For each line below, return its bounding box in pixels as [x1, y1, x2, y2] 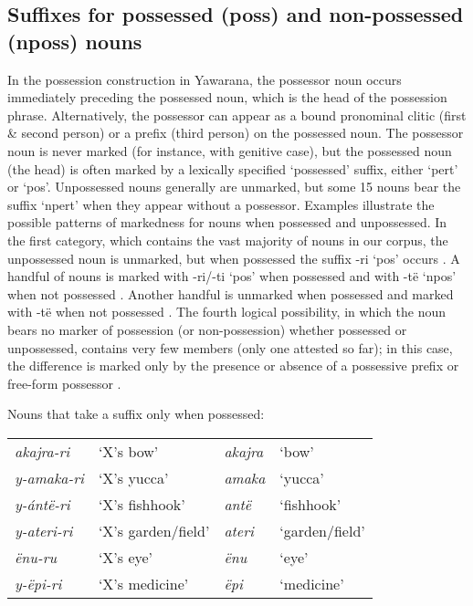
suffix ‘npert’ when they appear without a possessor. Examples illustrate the [7, 194, 435, 214]
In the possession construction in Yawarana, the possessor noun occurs [7, 69, 402, 89]
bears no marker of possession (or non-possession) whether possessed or [7, 319, 407, 339]
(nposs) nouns [7, 26, 142, 55]
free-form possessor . [7, 373, 121, 392]
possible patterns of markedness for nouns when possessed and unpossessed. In [7, 213, 447, 232]
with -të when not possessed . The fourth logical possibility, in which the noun [7, 302, 447, 321]
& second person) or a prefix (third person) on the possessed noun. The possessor [7, 123, 464, 142]
